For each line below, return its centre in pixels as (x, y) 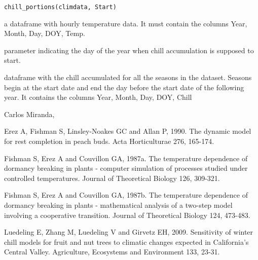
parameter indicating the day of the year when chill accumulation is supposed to (129, 50)
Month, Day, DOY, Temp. (45, 33)
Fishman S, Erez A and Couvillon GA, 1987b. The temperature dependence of (126, 195)
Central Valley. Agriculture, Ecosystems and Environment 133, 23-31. (112, 252)
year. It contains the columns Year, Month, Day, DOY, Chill (98, 97)
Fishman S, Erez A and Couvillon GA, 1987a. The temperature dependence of (126, 158)
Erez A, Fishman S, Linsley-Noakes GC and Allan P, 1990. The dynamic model (128, 131)
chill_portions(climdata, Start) (60, 7)
